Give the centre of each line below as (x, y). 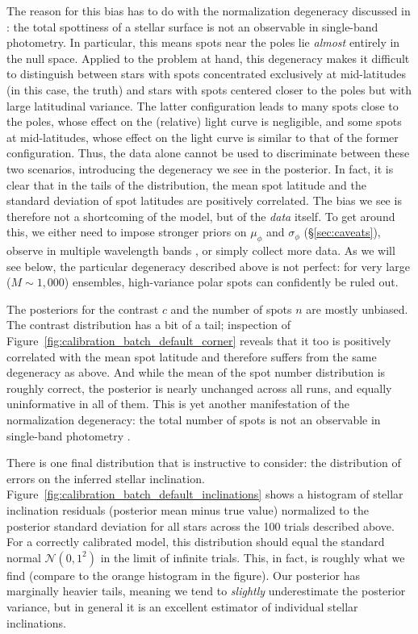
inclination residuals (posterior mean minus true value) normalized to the (188, 510)
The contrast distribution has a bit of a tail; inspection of (148, 325)
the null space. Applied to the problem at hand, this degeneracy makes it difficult (208, 58)
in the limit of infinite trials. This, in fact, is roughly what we (253, 557)
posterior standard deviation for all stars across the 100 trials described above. (201, 526)
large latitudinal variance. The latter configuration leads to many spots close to (203, 105)
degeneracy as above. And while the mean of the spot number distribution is (196, 372)
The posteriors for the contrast (83, 309)
